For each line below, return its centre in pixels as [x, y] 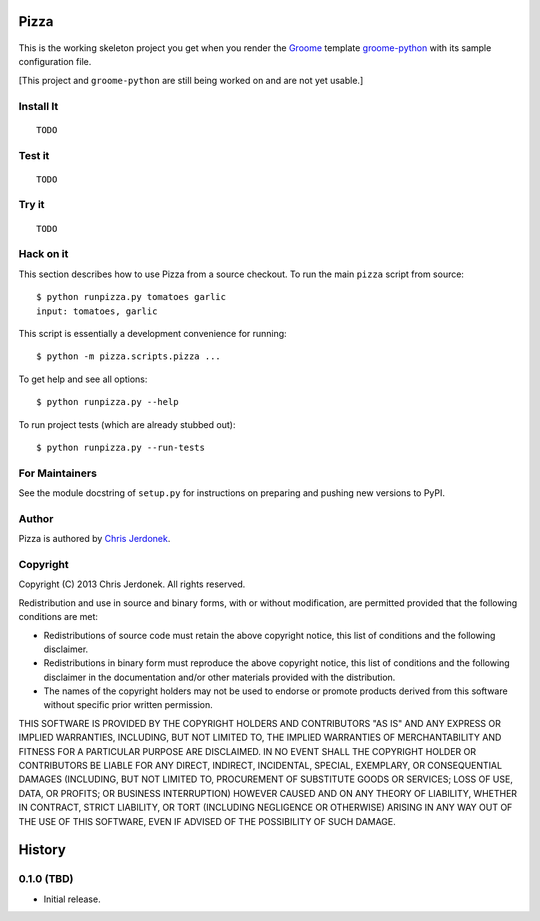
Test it [34, 155]
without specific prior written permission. [128, 705]
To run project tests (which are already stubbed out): [127, 424]
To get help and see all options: [83, 379]
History [42, 850]
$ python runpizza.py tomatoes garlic [131, 297]
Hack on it [43, 254]
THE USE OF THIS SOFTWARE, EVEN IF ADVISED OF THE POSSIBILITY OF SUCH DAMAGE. [207, 821]
